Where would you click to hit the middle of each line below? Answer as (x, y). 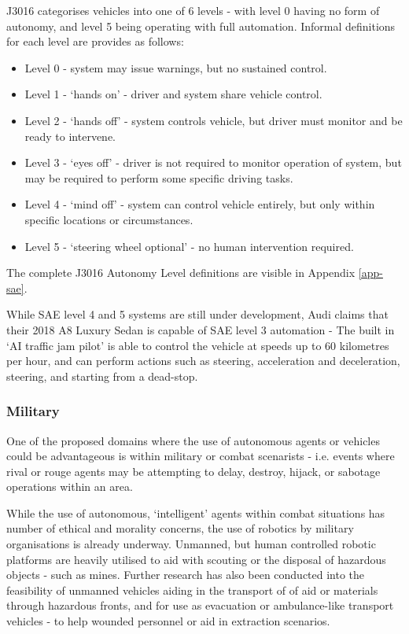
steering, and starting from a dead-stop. (102, 376)
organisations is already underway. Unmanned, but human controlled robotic (191, 544)
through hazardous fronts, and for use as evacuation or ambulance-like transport (200, 605)
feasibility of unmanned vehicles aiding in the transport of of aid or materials (192, 590)
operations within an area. (70, 487)
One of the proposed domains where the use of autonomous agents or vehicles (193, 440)
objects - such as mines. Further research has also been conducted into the (186, 575)
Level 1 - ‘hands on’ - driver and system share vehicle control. (173, 94)
